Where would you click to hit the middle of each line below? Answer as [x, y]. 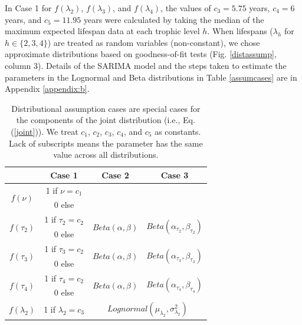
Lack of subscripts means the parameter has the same [106, 143]
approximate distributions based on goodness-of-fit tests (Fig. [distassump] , [141, 54]
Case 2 [115, 175]
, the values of [186, 8]
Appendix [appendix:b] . [47, 89]
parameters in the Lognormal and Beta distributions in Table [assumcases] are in [151, 77]
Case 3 [175, 175]
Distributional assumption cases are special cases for [106, 108]
